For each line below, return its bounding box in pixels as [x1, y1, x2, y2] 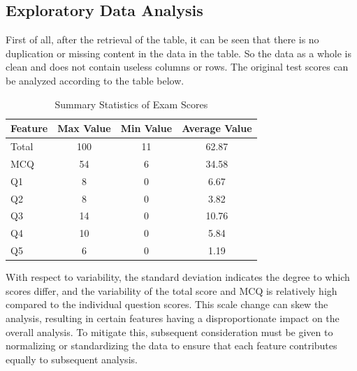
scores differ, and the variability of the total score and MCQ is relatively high [6, 283, 337, 298]
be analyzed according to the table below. [6, 73, 184, 87]
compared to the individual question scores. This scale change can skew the [6, 297, 328, 312]
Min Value [120, 121, 173, 136]
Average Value [182, 121, 252, 136]
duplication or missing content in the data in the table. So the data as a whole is [6, 45, 352, 60]
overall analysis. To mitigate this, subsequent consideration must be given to [6, 324, 333, 339]
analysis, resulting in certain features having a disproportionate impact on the [6, 310, 340, 325]
